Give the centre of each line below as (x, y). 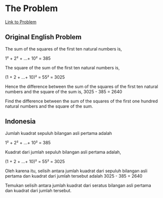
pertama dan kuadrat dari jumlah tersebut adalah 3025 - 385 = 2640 (74, 176)
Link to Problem (21, 22)
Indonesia (20, 122)
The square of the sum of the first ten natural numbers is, (63, 67)
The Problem (31, 8)
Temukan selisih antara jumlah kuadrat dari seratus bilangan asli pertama (78, 185)
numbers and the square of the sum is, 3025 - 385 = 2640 (64, 91)
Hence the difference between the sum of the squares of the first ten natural (81, 86)
